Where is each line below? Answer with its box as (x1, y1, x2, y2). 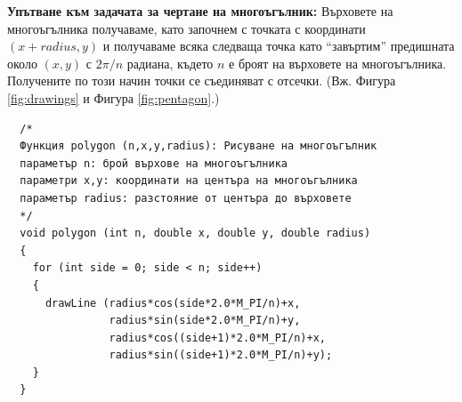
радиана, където (126, 53, 214, 72)
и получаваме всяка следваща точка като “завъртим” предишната (102, 36, 455, 55)
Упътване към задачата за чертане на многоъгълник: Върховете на (7, 2, 393, 20)
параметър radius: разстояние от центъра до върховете (20, 191, 352, 205)
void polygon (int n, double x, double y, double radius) (20, 227, 371, 240)
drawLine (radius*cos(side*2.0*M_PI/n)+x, (45, 296, 301, 310)
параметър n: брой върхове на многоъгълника (20, 157, 288, 170)
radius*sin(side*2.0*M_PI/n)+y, (109, 314, 301, 327)
